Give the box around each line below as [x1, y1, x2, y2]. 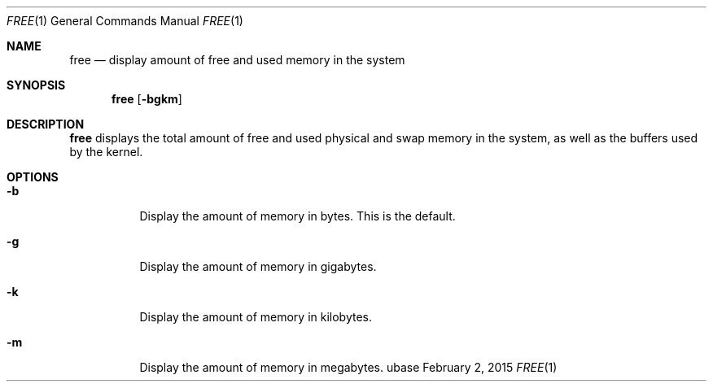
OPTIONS [7, 170, 59, 184]
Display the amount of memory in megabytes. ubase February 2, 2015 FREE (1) [139, 360, 558, 374]
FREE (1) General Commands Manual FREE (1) [7, 14, 243, 28]
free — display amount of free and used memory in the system [69, 53, 405, 67]
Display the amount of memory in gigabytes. [139, 259, 377, 273]
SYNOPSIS [7, 78, 66, 92]
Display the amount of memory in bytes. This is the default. [139, 209, 456, 223]
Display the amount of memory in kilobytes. [139, 310, 372, 324]
